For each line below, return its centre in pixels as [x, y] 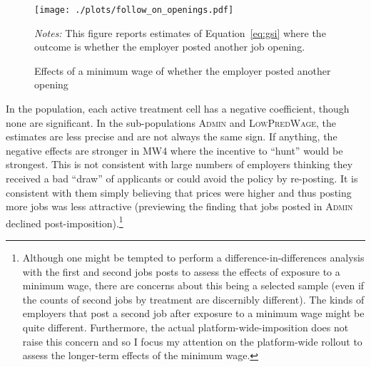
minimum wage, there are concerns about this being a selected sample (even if [193, 285]
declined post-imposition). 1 [65, 222]
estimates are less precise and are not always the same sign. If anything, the [172, 136]
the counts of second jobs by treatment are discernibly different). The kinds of [193, 299]
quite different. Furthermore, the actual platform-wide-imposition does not [185, 327]
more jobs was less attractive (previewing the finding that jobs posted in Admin [179, 206]
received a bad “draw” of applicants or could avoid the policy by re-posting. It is [182, 178]
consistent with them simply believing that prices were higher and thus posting [179, 192]
